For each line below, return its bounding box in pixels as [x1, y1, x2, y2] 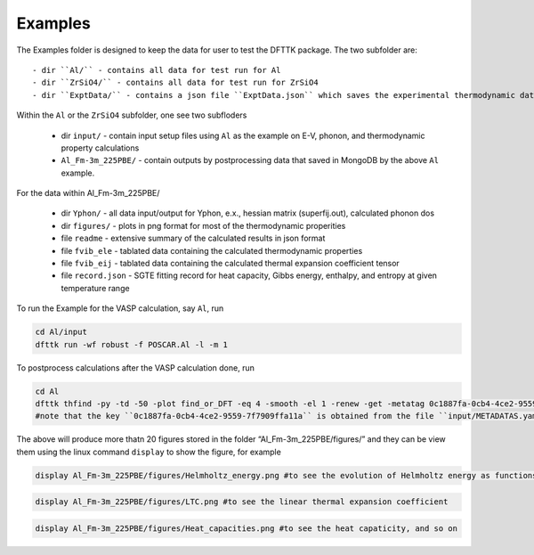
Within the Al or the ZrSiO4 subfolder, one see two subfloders [16, 110, 247, 120]
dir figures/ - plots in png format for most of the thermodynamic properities [61, 220, 346, 231]
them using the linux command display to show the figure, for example [16, 446, 282, 457]
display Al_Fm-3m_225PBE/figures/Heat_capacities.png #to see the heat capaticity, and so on [35, 523, 458, 534]
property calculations [61, 143, 140, 153]
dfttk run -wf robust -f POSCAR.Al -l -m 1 [35, 339, 229, 349]
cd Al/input [35, 327, 88, 338]
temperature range [61, 282, 130, 293]
